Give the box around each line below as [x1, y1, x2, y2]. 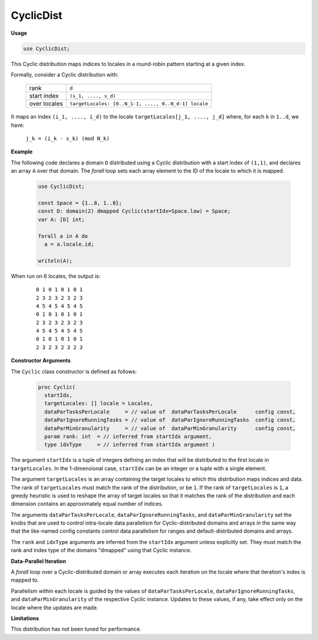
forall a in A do [38, 233, 88, 239]
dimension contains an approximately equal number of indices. [11, 500, 164, 507]
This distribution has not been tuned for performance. [11, 625, 141, 633]
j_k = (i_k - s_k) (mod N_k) [25, 136, 110, 142]
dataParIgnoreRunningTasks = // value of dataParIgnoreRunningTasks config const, [44, 417, 296, 424]
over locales [29, 100, 63, 108]
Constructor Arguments [11, 357, 71, 364]
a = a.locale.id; [44, 240, 94, 248]
